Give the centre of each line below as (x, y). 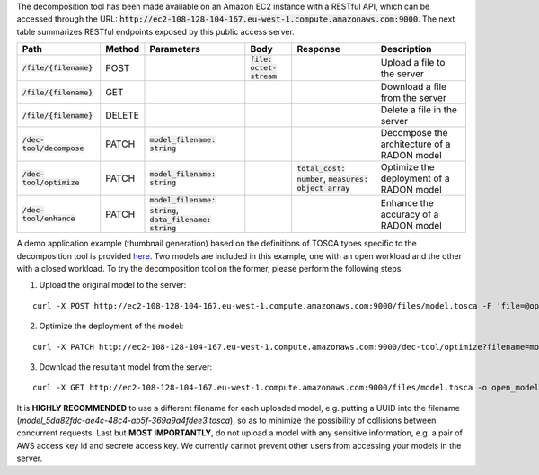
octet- (264, 68)
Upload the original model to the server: (113, 285)
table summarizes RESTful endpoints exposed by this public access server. (156, 31)
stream (264, 76)
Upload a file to (413, 62)
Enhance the (407, 202)
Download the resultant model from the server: (126, 367)
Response (319, 49)
